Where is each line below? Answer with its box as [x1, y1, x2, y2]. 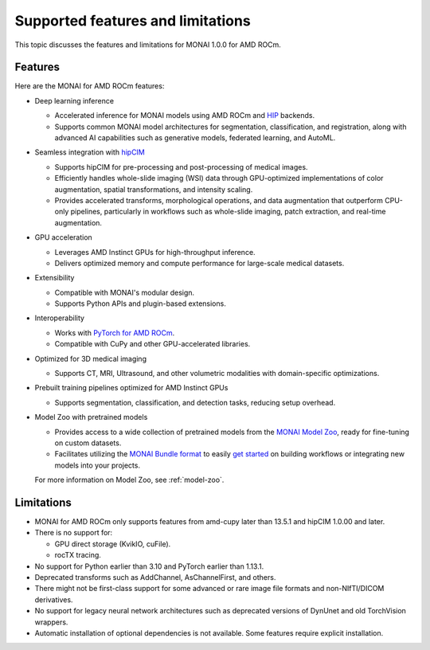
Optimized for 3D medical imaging [34, 354, 147, 363]
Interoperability [34, 313, 85, 323]
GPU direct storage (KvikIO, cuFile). [54, 538, 171, 549]
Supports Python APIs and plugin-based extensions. [54, 299, 226, 308]
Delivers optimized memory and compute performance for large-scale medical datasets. [54, 258, 345, 268]
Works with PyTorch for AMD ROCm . [54, 327, 175, 338]
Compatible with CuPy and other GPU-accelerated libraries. [54, 339, 251, 349]
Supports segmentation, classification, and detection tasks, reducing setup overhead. [54, 397, 336, 407]
